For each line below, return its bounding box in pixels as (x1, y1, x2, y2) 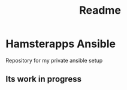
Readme (79, 4, 121, 17)
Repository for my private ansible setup (5, 57, 103, 64)
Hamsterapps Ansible (5, 37, 116, 51)
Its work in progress (5, 74, 82, 84)
